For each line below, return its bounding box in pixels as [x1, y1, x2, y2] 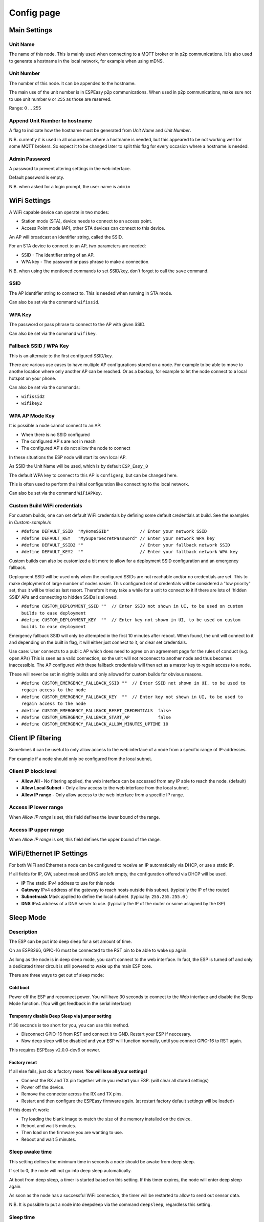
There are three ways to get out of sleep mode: [9, 972, 104, 978]
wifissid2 [21, 393, 45, 399]
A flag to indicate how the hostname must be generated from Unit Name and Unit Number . [9, 128, 192, 133]
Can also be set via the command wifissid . [9, 299, 100, 305]
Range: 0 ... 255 [9, 105, 41, 111]
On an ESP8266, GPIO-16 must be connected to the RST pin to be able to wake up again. [9, 947, 188, 953]
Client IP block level [9, 768, 57, 775]
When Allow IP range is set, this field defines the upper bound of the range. [9, 836, 161, 842]
